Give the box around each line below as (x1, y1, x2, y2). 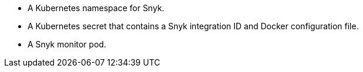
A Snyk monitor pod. (28, 39, 107, 49)
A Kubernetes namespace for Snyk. (28, 3, 165, 13)
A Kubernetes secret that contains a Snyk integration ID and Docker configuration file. (28, 21, 359, 31)
